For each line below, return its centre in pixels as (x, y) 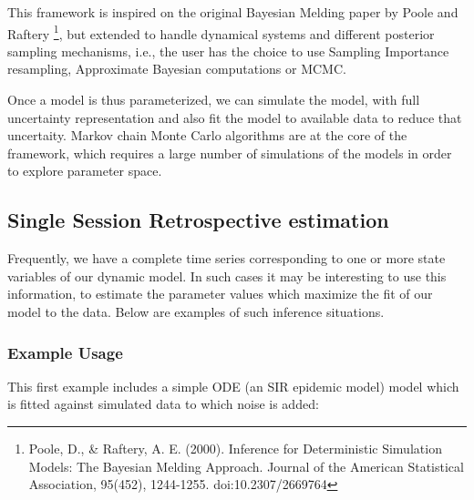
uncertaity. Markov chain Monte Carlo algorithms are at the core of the (207, 135)
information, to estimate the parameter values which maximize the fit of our (220, 294)
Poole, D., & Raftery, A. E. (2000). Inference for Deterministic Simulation (235, 448)
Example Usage (65, 352)
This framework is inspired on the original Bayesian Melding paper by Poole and (233, 12)
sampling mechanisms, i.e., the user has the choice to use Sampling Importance (228, 51)
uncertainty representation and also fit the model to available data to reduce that (235, 117)
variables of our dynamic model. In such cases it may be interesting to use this (227, 276)
